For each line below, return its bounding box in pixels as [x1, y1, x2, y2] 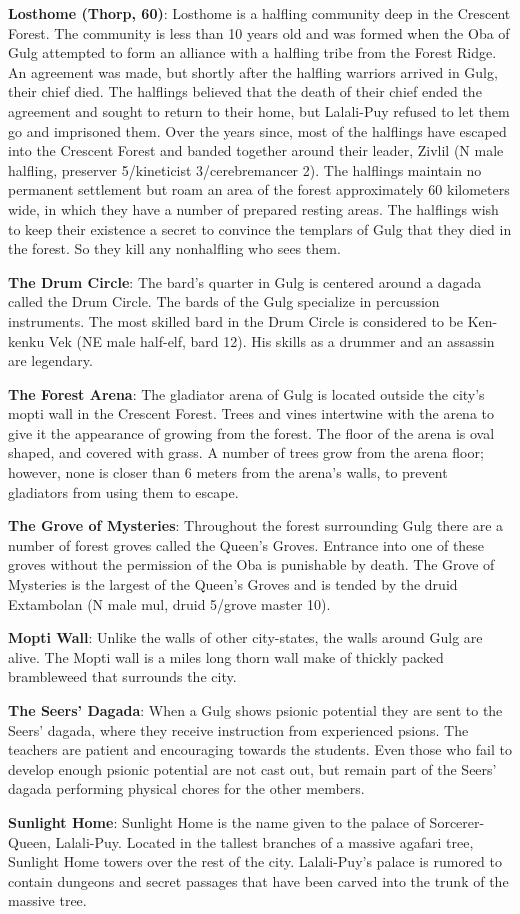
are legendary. [8, 350, 93, 371]
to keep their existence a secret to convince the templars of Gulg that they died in [8, 218, 512, 239]
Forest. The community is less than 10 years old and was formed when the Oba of [8, 22, 510, 43]
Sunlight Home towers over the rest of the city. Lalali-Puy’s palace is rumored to [8, 851, 502, 872]
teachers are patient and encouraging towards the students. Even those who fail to [8, 739, 512, 760]
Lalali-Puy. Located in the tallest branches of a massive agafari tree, [55, 831, 474, 852]
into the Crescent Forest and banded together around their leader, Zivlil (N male [8, 140, 504, 161]
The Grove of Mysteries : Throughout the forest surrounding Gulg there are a [8, 515, 504, 536]
